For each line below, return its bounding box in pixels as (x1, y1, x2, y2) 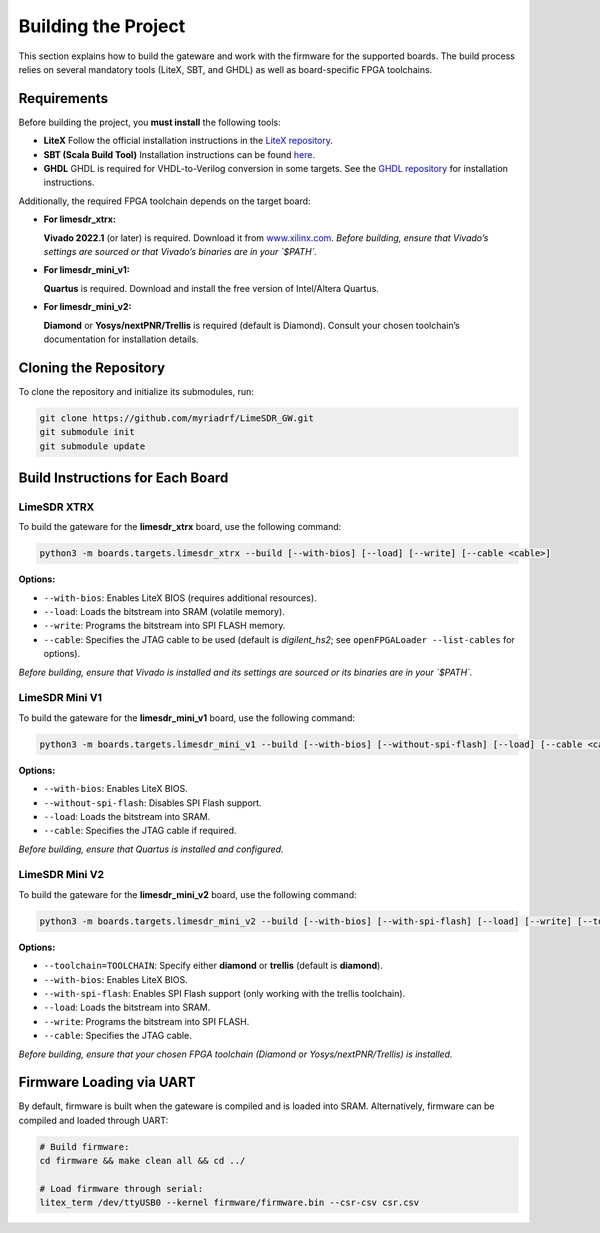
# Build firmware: (39, 1141, 130, 1152)
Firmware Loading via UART (18, 1074, 196, 1091)
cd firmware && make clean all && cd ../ (39, 1155, 246, 1167)
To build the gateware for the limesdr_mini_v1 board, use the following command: (18, 711, 355, 724)
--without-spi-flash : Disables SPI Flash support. (43, 796, 262, 809)
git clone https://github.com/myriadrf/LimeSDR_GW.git (39, 412, 314, 424)
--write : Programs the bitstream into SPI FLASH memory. (43, 620, 286, 632)
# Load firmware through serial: (39, 1183, 204, 1195)
